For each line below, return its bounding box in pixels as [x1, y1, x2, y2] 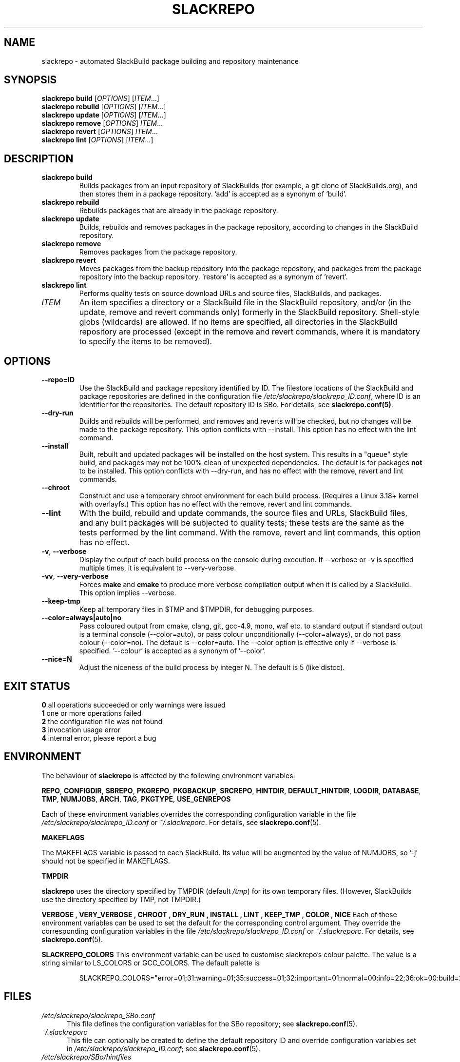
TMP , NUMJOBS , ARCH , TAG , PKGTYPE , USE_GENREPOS [41, 794, 231, 803]
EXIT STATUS [4, 680, 70, 692]
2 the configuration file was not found [41, 717, 163, 726]
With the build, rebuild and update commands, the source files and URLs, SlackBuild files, [79, 508, 407, 518]
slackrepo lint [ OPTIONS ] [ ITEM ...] [41, 136, 153, 144]
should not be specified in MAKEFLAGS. [41, 856, 170, 865]
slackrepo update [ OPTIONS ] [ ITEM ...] [41, 111, 166, 119]
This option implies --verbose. [79, 589, 176, 597]
